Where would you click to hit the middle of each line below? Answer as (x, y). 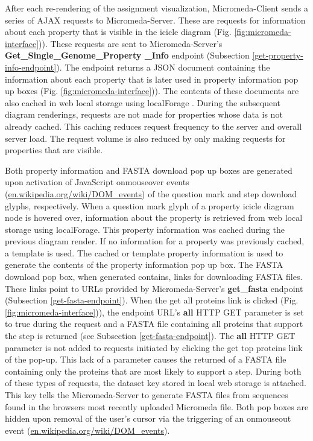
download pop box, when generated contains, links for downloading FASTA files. (154, 277)
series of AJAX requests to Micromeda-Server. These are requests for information (155, 20)
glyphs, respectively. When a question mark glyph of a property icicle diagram (150, 205)
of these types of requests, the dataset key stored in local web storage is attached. (156, 383)
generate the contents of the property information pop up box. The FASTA (144, 265)
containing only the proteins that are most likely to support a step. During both (153, 371)
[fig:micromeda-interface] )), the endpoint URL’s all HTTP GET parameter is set (154, 312)
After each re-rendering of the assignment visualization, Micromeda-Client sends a (157, 8)
